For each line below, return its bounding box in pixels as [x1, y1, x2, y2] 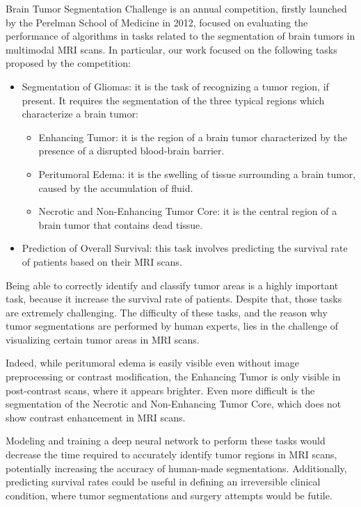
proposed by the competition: [6, 56, 131, 70]
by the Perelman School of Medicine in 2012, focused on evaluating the [6, 15, 308, 29]
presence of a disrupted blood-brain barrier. [38, 143, 225, 158]
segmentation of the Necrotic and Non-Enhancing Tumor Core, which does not [6, 396, 342, 411]
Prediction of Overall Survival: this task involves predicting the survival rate [22, 241, 348, 255]
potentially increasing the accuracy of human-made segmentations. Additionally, [6, 460, 347, 475]
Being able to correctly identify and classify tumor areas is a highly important [6, 277, 339, 292]
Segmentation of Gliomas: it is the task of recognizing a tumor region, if [22, 79, 329, 93]
